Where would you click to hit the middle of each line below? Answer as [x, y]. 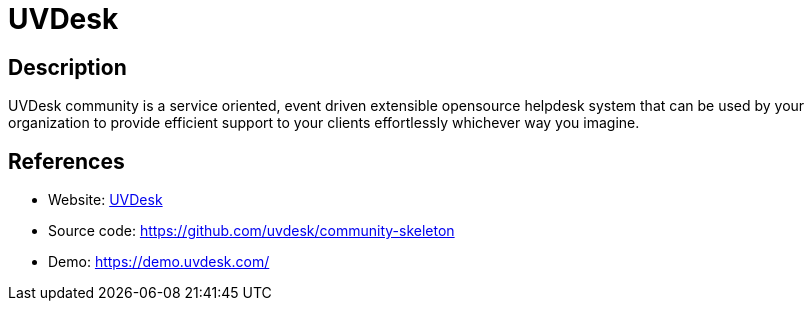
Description [67, 67]
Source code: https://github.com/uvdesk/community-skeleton [251, 231]
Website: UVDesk [105, 200]
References [66, 161]
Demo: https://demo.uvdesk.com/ [159, 262]
